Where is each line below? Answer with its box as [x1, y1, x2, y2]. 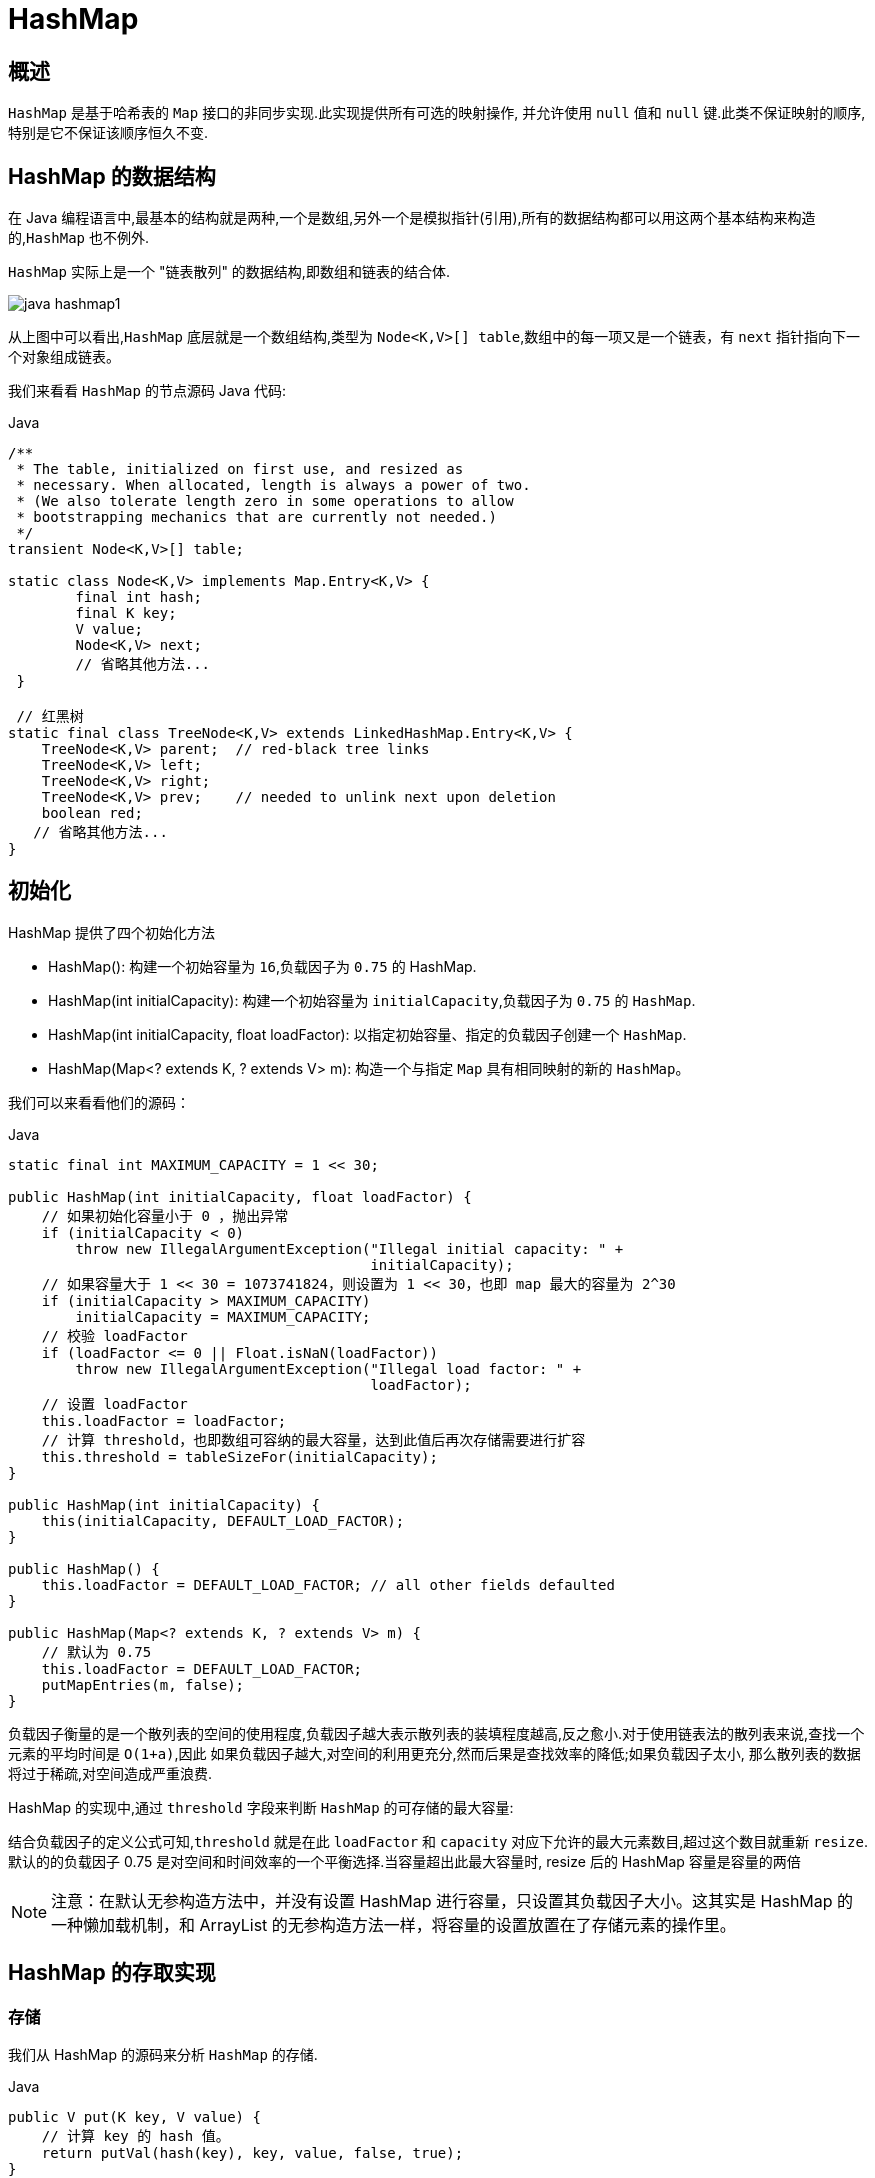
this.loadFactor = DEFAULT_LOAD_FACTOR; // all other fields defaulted [41, 1576, 615, 1593]
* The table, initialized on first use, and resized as [16, 461, 464, 478]
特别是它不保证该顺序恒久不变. [8, 124, 209, 142]
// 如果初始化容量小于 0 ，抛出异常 [41, 1207, 289, 1224]
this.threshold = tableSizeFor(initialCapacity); [41, 1448, 438, 1465]
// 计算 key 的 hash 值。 [41, 2128, 230, 2145]
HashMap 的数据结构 [8, 163, 216, 189]
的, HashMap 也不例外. [8, 229, 150, 247]
